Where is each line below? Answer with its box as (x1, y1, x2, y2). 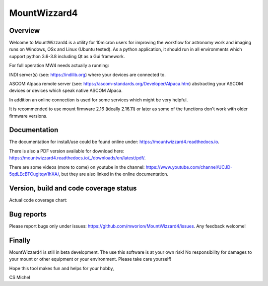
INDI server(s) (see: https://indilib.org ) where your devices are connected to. (9, 71, 166, 77)
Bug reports (9, 210, 47, 218)
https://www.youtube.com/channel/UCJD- (145, 164, 233, 170)
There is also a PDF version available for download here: (9, 148, 125, 154)
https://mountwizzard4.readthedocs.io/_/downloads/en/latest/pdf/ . (9, 155, 146, 161)
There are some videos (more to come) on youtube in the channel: (9, 164, 145, 170)
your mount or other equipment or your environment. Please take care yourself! (9, 256, 171, 262)
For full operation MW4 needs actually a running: (9, 63, 109, 69)
